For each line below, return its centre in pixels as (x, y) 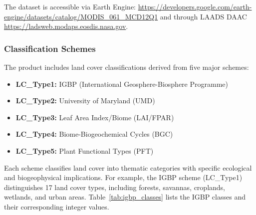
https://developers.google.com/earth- (195, 6)
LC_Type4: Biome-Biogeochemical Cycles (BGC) (94, 134)
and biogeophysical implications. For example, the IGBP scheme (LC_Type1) (123, 177)
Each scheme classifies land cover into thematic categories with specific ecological (128, 167)
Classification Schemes (50, 48)
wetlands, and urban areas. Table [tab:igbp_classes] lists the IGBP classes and (125, 197)
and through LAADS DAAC (203, 16)
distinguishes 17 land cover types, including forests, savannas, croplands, (115, 187)
